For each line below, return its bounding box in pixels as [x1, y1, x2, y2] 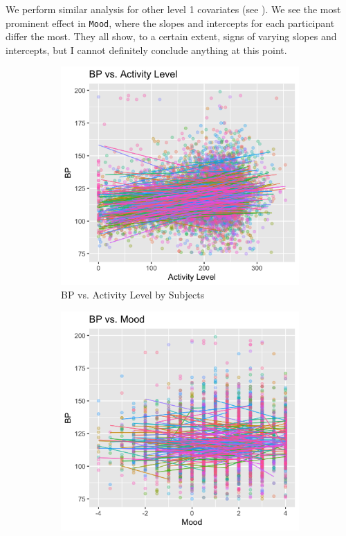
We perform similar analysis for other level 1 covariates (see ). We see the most [6, 2, 341, 16]
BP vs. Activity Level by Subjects [61, 287, 205, 302]
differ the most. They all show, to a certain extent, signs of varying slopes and [6, 29, 337, 44]
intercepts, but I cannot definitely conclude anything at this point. [6, 42, 287, 57]
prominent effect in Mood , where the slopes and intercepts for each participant [6, 15, 335, 30]
